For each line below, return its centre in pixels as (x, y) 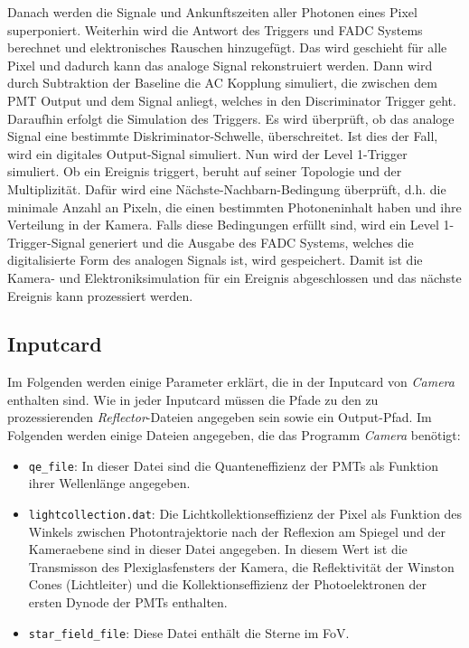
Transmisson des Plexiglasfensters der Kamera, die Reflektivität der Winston (241, 566)
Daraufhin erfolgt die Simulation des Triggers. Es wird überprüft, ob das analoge (231, 118)
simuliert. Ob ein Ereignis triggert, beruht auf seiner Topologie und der (205, 171)
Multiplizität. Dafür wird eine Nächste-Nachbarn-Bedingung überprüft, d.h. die (227, 188)
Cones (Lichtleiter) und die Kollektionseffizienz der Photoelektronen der (227, 584)
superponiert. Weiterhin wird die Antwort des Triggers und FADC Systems (215, 29)
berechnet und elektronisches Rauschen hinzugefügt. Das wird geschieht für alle (227, 47)
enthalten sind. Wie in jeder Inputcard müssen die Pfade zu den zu (193, 399)
